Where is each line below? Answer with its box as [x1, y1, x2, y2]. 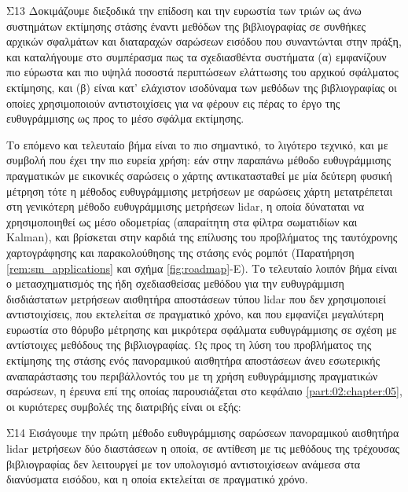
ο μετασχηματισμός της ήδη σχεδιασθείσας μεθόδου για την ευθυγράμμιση [6, 275, 344, 292]
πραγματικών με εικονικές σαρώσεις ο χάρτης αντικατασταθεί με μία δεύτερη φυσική [6, 167, 392, 183]
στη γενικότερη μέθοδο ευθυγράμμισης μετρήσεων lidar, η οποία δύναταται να [6, 198, 365, 215]
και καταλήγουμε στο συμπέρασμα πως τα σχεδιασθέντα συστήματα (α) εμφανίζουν [6, 48, 387, 64]
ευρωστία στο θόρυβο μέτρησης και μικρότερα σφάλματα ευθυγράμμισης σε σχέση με [6, 321, 397, 337]
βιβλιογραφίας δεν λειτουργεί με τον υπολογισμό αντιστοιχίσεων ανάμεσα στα [6, 455, 361, 472]
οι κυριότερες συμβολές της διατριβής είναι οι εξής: [6, 398, 241, 414]
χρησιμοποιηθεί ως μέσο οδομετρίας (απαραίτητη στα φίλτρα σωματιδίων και [6, 213, 358, 229]
